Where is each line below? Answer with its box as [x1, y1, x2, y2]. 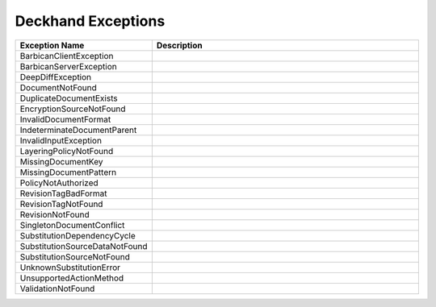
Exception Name [19, 39, 85, 51]
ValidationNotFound [19, 283, 95, 294]
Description [156, 39, 203, 51]
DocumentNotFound [19, 81, 97, 93]
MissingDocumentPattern [19, 166, 117, 177]
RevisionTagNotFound [19, 198, 103, 210]
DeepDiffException [19, 71, 92, 82]
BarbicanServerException [19, 60, 117, 72]
